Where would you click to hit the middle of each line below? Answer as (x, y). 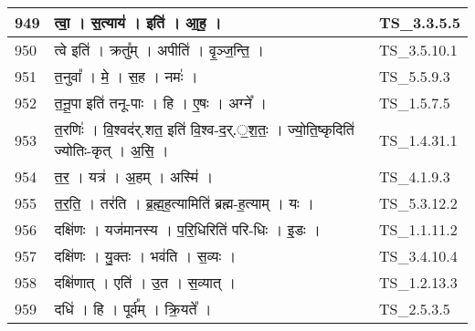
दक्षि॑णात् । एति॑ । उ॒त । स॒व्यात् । (145, 282)
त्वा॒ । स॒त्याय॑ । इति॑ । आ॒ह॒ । (138, 22)
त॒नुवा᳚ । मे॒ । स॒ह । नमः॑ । (126, 76)
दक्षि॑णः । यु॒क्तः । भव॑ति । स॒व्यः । (145, 256)
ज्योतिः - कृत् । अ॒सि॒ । (111, 150)
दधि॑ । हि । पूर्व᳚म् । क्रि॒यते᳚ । (133, 309)
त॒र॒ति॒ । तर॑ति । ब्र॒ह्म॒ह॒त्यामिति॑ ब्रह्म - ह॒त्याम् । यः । (184, 203)
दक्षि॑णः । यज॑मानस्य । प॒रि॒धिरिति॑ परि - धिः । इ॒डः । (187, 229)
